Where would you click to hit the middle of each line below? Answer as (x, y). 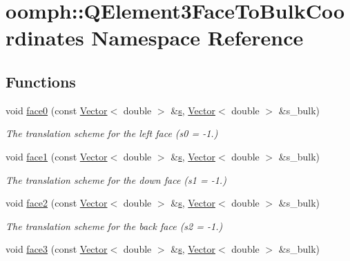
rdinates (45, 38)
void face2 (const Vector (57, 203)
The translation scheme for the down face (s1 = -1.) (116, 179)
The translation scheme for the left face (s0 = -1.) (112, 133)
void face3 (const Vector (57, 249)
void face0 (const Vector (57, 110)
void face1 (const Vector (57, 156)
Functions (41, 81)
